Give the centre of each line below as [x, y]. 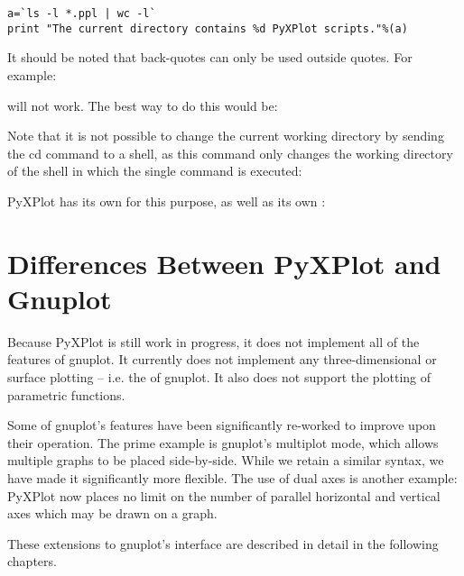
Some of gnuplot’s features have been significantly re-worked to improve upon [222, 425]
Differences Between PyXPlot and [224, 263]
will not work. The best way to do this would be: [143, 105]
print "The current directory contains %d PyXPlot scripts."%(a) [208, 28]
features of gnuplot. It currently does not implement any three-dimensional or [222, 359]
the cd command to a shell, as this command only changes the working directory [230, 153]
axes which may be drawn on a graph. [112, 513]
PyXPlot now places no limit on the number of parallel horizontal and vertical [224, 495]
